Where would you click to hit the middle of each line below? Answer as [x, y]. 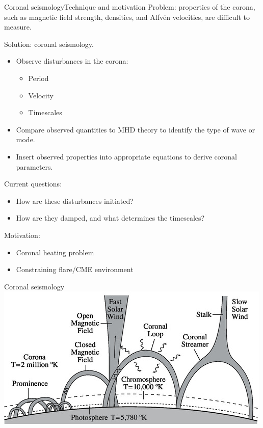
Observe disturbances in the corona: [72, 61]
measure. [18, 27]
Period [38, 78]
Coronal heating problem [55, 252]
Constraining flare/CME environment [75, 269]
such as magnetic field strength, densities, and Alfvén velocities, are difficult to [127, 17]
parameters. [34, 166]
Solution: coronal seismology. [49, 44]
